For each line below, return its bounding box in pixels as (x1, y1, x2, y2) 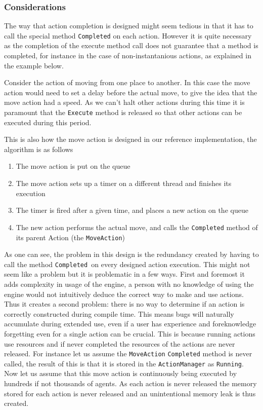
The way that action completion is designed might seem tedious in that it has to (4, 20, 253, 31)
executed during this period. (4, 117, 92, 127)
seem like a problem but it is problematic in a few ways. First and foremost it (4, 269, 245, 279)
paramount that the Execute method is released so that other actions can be (4, 107, 242, 118)
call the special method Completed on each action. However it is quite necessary (4, 30, 252, 41)
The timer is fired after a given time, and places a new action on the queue (16, 205, 248, 215)
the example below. (4, 60, 64, 70)
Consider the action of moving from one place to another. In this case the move (4, 77, 250, 88)
